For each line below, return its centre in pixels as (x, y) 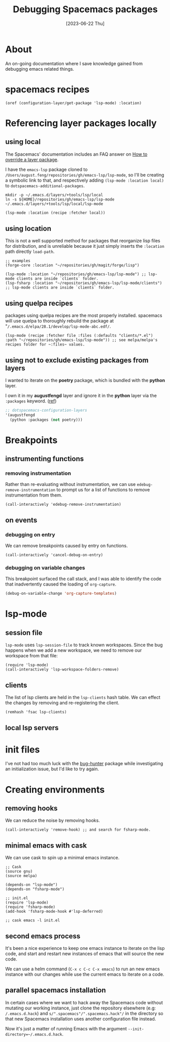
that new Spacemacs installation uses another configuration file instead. (81, 1019)
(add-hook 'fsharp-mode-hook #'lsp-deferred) (54, 912)
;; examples (18, 261)
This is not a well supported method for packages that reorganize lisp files (83, 241)
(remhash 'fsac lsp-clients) (36, 712)
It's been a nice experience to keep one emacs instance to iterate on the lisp (85, 948)
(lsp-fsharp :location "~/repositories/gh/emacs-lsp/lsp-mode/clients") (84, 283)
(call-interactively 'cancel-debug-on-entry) (54, 555)
